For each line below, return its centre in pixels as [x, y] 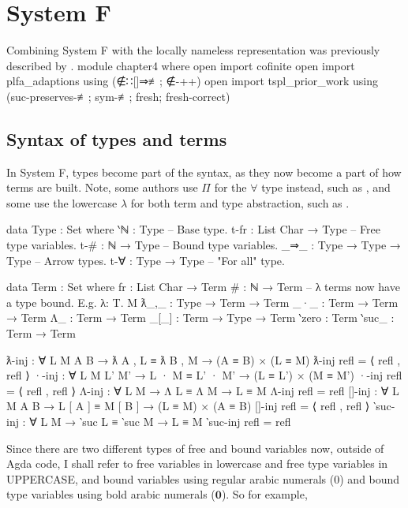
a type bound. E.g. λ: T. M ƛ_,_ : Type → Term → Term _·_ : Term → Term [202, 302]
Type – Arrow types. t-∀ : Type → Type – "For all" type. [146, 260]
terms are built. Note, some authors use [102, 187]
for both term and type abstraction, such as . [240, 202]
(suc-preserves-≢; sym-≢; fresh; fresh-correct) [118, 96]
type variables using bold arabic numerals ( [111, 494]
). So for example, [264, 494]
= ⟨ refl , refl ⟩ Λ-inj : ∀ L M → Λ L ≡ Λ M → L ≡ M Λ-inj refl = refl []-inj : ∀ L [203, 390]
